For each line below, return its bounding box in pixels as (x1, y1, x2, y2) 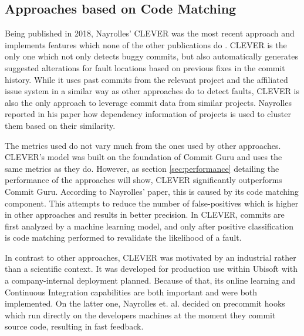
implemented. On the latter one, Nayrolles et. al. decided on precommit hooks (5, 297, 285, 310)
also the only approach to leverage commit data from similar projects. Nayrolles (5, 96, 292, 108)
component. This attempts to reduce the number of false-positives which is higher (5, 197, 299, 209)
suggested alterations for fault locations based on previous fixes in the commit (5, 61, 285, 74)
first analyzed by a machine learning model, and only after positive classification (5, 219, 293, 232)
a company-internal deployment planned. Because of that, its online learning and (5, 274, 296, 287)
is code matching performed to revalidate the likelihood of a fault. (5, 231, 242, 244)
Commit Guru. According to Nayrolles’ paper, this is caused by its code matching (5, 185, 299, 197)
